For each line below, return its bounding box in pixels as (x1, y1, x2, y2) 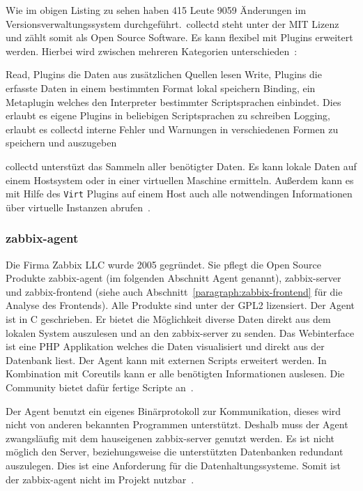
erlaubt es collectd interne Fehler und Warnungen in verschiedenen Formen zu (6, 121, 339, 136)
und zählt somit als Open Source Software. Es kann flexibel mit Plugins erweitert (6, 30, 353, 45)
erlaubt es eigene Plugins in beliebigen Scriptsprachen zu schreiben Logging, (6, 108, 330, 123)
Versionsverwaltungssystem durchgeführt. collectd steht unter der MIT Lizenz (6, 16, 339, 31)
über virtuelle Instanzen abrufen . (6, 199, 150, 214)
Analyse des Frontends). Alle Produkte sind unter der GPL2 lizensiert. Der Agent (6, 298, 355, 312)
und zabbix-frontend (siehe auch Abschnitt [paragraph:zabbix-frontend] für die (6, 284, 343, 299)
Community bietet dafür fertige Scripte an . (6, 379, 194, 394)
